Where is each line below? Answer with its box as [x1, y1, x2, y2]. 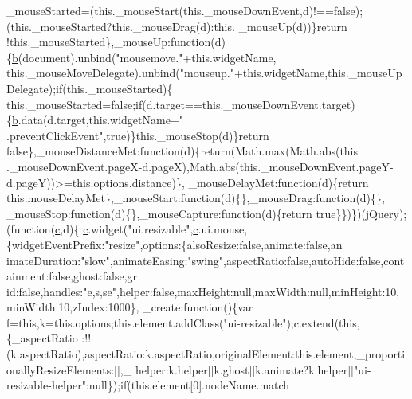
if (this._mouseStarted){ [56, 80, 173, 96]
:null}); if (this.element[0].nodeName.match [85, 377, 290, 393]
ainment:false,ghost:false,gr [6, 268, 138, 284]
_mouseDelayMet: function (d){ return [188, 174, 369, 190]
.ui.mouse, [198, 221, 248, 237]
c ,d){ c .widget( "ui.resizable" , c [55, 221, 198, 237]
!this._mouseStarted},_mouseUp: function [6, 33, 211, 50]
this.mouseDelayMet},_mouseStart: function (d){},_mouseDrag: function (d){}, [6, 190, 385, 206]
